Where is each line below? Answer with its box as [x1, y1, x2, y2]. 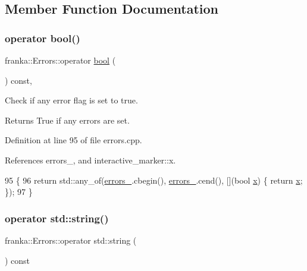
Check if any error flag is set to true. [5, 94, 138, 106]
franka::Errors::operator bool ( [5, 54, 116, 66]
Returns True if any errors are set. [5, 114, 130, 126]
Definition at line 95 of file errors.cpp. [5, 134, 142, 146]
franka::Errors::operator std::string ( [5, 234, 137, 246]
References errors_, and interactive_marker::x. [5, 153, 176, 166]
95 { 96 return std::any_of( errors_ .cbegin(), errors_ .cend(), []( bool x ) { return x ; [5, 174, 303, 186]
